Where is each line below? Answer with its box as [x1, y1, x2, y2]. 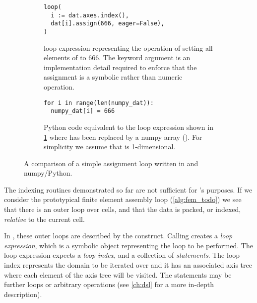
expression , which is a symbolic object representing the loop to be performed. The [4, 240, 253, 250]
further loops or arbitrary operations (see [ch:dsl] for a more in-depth [4, 279, 214, 290]
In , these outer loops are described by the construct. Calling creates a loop [4, 230, 233, 241]
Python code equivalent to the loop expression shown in [44, 121, 213, 132]
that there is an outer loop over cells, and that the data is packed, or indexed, [4, 204, 241, 214]
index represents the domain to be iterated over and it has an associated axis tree [4, 260, 252, 270]
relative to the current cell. [4, 213, 85, 224]
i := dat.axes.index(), [51, 11, 129, 19]
